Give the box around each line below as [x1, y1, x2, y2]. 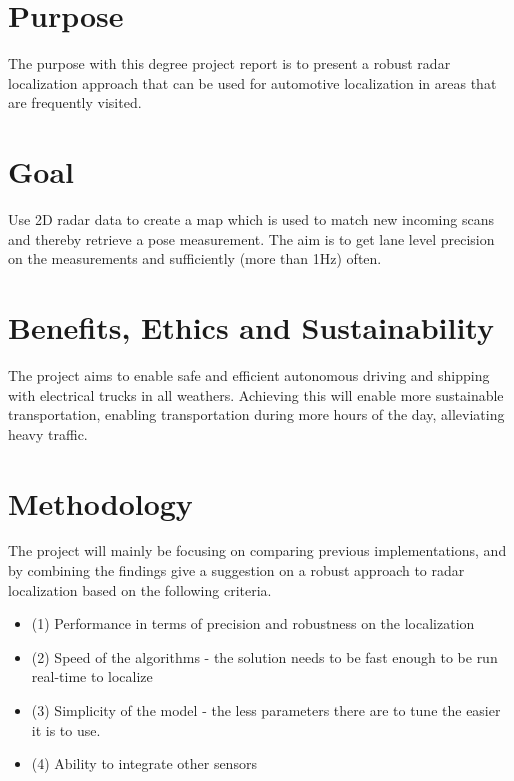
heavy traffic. [8, 423, 88, 444]
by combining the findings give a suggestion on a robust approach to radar [8, 560, 465, 581]
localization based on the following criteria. [8, 579, 272, 600]
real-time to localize [31, 666, 153, 687]
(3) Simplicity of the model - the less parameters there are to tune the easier [31, 700, 501, 720]
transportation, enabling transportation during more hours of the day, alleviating [8, 404, 505, 425]
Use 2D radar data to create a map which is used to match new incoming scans [8, 209, 494, 230]
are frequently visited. [8, 92, 142, 113]
